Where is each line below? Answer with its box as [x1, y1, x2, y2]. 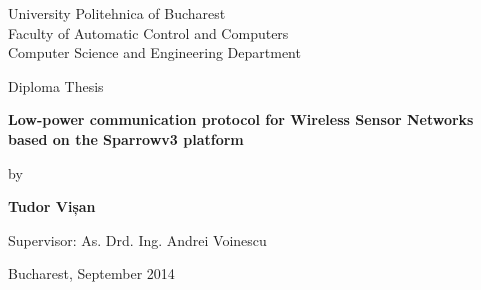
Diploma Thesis [8, 75, 104, 96]
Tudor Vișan [8, 196, 96, 217]
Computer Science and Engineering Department [8, 42, 301, 63]
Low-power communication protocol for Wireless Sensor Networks [8, 109, 474, 130]
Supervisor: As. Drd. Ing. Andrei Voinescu [8, 229, 267, 250]
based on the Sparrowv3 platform [8, 128, 244, 149]
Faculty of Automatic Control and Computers [8, 22, 289, 43]
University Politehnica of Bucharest [8, 3, 226, 23]
